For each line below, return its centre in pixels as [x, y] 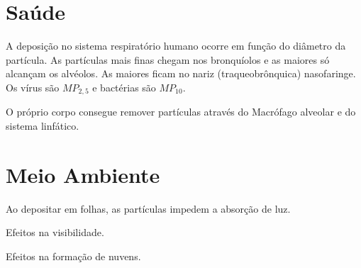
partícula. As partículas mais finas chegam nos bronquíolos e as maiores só [168, 59]
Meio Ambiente [83, 174]
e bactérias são [124, 87]
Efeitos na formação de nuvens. [73, 256]
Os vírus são [33, 87]
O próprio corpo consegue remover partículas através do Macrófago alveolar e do [181, 112]
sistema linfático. [43, 125]
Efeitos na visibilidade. [55, 232]
